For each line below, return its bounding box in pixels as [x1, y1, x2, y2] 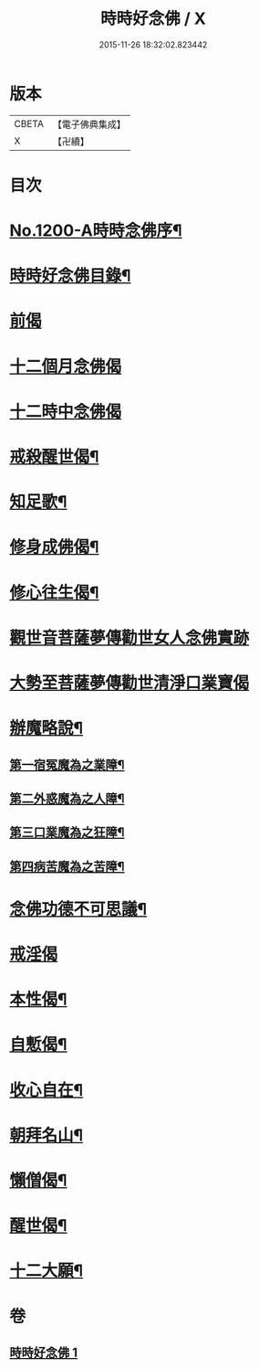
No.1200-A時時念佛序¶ [9, 220, 182, 241]
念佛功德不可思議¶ [9, 898, 148, 919]
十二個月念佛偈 [9, 356, 122, 377]
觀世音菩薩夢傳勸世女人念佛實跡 [9, 627, 250, 648]
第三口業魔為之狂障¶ [9, 824, 125, 841]
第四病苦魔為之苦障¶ [9, 858, 125, 874]
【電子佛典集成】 [52, 118, 126, 131]
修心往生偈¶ [9, 582, 99, 603]
